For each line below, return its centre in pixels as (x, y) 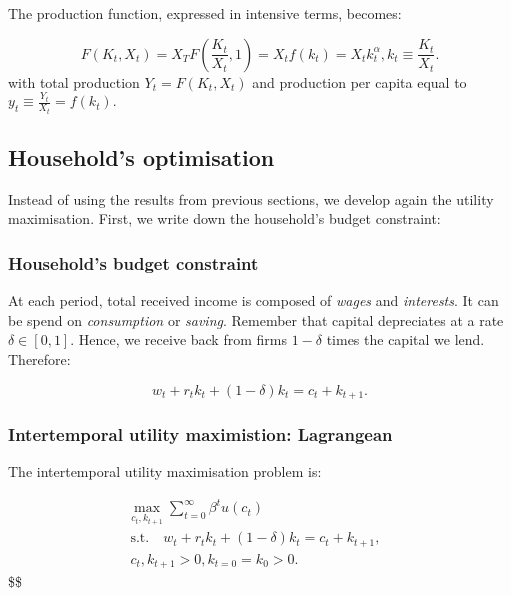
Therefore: (39, 359)
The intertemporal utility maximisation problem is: (165, 471)
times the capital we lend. (405, 339)
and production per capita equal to (359, 81)
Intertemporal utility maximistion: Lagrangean (200, 433)
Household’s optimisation (141, 157)
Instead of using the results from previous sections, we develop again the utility (251, 198)
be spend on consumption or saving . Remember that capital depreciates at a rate (256, 319)
